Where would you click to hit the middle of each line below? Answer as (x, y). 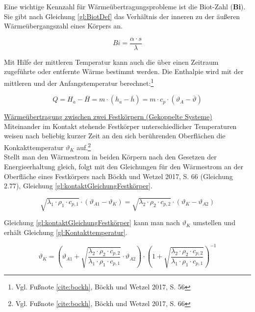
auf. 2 (84, 146)
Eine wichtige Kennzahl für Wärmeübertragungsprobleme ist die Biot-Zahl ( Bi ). (125, 6)
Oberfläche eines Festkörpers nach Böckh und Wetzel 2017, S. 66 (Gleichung (118, 176)
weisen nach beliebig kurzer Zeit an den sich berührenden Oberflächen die (115, 136)
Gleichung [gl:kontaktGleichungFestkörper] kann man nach (92, 222)
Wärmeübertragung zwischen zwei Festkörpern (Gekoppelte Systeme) (108, 117)
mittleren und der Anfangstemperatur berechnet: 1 (79, 82)
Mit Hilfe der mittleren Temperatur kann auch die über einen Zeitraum (111, 62)
